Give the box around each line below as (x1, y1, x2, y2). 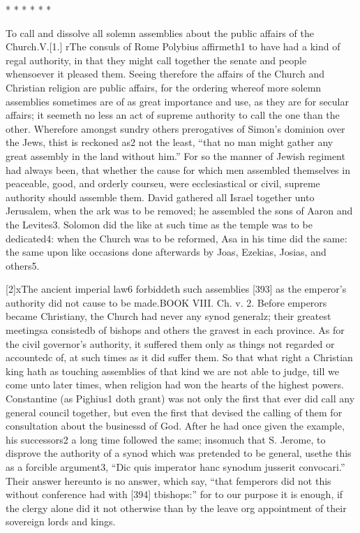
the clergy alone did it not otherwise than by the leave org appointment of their (6, 500, 347, 515)
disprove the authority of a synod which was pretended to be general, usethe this (6, 446, 352, 460)
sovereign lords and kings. (6, 514, 116, 529)
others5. (6, 258, 40, 272)
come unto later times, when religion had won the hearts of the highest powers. (6, 377, 344, 392)
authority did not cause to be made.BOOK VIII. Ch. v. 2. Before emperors (6, 295, 327, 309)
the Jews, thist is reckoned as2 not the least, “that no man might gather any (6, 135, 333, 149)
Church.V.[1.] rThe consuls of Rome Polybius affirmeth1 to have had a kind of (6, 39, 340, 54)
